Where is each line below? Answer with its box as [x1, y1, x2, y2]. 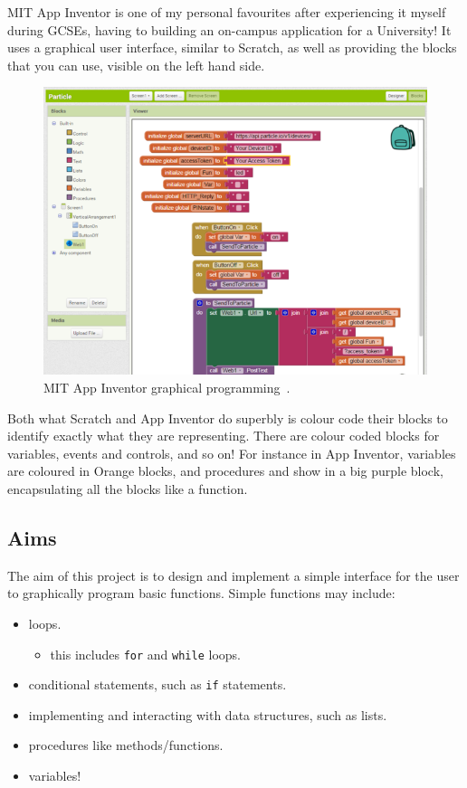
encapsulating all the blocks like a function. [7, 479, 248, 498]
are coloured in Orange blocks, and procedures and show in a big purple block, [7, 461, 443, 480]
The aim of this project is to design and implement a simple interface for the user [7, 565, 460, 584]
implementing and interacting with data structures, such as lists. [28, 705, 387, 724]
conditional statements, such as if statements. [28, 675, 287, 694]
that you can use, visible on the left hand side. [7, 55, 265, 74]
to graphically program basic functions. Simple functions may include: [7, 584, 396, 603]
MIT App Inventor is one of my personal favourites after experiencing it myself [7, 3, 446, 21]
